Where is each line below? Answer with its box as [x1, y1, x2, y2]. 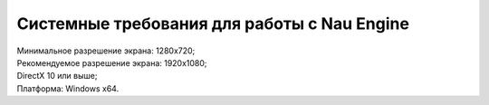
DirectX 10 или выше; [16, 71, 98, 81]
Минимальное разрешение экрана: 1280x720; [16, 45, 196, 56]
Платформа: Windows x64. [16, 82, 120, 94]
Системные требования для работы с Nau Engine [16, 14, 409, 33]
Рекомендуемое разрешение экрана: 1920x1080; [16, 57, 207, 68]
